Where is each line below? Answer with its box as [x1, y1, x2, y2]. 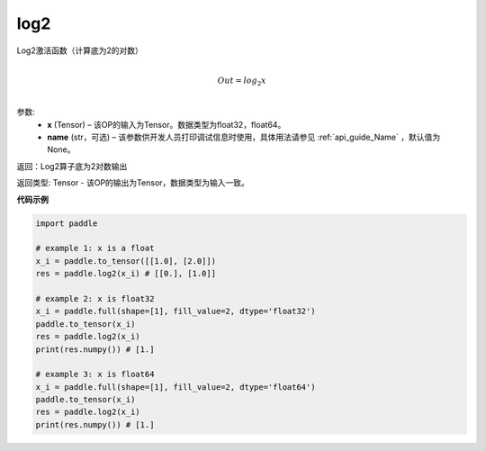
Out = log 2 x [217, 75, 266, 87]
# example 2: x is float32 [35, 293, 155, 303]
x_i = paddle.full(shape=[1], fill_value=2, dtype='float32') [35, 306, 316, 317]
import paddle [35, 218, 98, 229]
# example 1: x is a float [35, 243, 155, 254]
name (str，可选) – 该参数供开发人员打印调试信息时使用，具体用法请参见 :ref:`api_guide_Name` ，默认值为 [47, 131, 441, 143]
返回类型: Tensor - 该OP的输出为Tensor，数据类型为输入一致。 [16, 177, 249, 188]
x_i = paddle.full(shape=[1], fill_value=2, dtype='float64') [35, 382, 316, 392]
